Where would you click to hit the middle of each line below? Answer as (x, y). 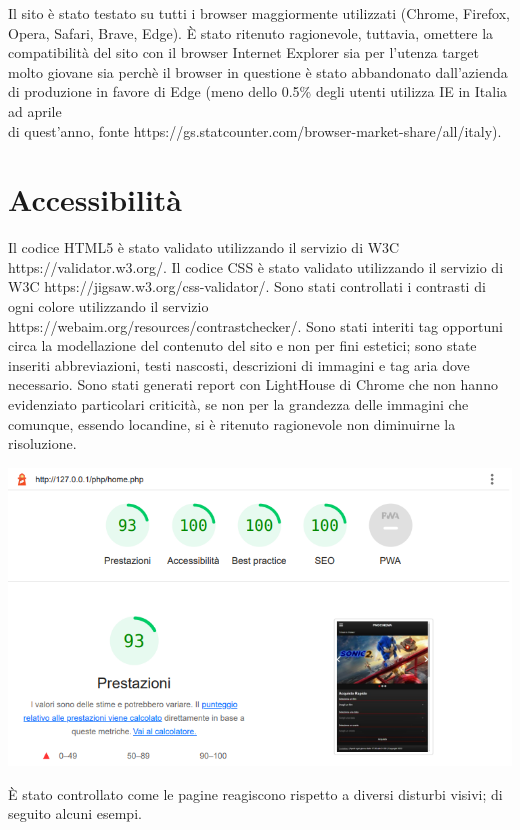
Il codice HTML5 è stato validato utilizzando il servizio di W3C (204, 247)
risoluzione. (42, 443)
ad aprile (35, 110)
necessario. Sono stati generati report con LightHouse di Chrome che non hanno (253, 384)
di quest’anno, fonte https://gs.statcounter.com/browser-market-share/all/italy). (255, 130)
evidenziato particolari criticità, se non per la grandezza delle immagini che (238, 404)
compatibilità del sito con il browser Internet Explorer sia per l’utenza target (243, 52)
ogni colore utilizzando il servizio (108, 306)
